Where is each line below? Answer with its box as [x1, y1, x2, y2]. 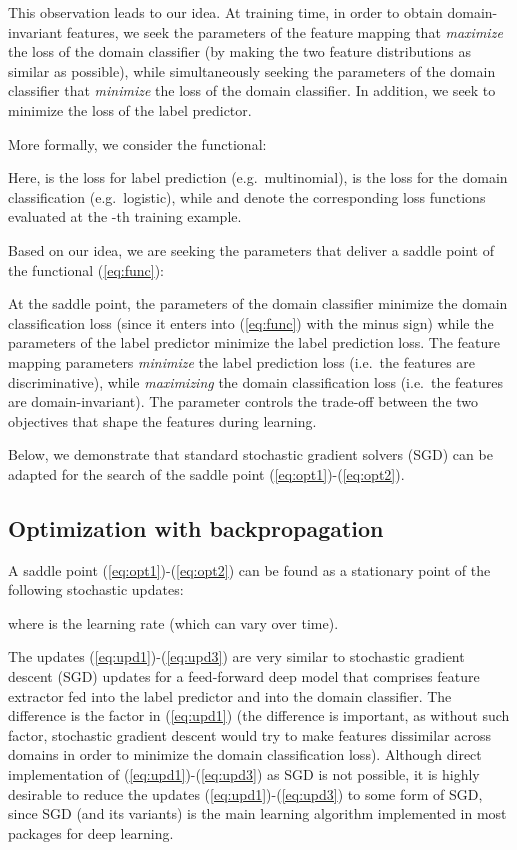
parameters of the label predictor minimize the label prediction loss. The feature [8, 332, 501, 353]
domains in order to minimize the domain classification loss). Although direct [8, 744, 482, 765]
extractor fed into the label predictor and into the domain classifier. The [8, 685, 452, 706]
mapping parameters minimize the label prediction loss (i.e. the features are [8, 351, 476, 372]
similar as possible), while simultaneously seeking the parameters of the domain [8, 60, 496, 81]
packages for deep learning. [8, 822, 174, 843]
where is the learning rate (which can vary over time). [8, 612, 339, 633]
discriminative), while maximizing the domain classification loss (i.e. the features [8, 371, 504, 392]
